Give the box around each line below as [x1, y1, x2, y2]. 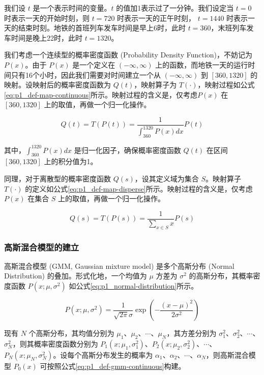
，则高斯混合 [206, 349, 249, 360]
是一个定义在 [72, 59, 115, 70]
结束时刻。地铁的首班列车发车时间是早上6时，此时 [18, 22, 186, 33]
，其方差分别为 [166, 328, 217, 338]
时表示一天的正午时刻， [117, 12, 196, 23]
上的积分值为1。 [44, 156, 98, 167]
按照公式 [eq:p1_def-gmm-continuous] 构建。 [47, 360, 186, 371]
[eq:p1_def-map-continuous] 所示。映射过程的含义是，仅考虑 [4, 89, 198, 100]
